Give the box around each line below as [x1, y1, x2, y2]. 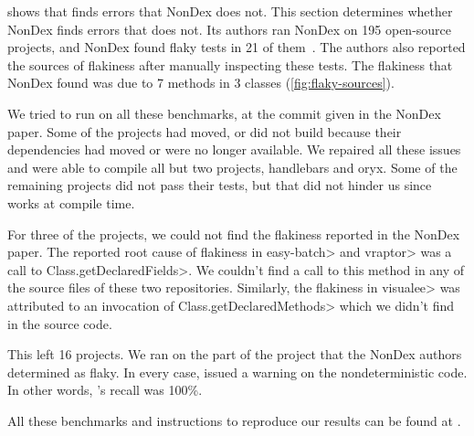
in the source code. [7, 314, 112, 333]
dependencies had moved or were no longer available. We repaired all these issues [7, 140, 461, 159]
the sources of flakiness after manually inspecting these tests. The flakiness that [7, 55, 453, 74]
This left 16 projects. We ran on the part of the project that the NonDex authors [7, 345, 462, 364]
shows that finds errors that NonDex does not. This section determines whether [7, 2, 453, 20]
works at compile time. [7, 193, 135, 212]
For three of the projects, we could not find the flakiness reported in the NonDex [7, 224, 460, 243]
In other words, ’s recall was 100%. [7, 380, 203, 399]
